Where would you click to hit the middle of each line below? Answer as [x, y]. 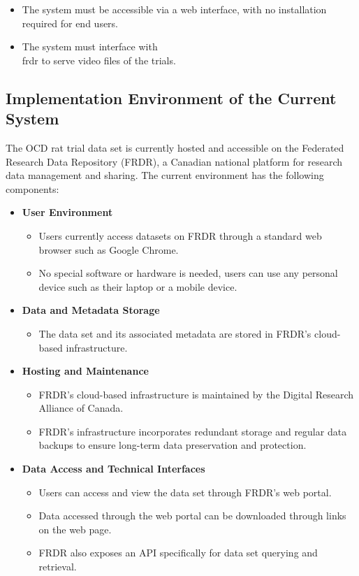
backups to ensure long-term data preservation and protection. [173, 445]
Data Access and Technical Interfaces [113, 469]
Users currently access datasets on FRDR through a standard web [180, 235]
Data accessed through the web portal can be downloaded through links [192, 516]
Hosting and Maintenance [85, 371]
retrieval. [58, 567]
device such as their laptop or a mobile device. [138, 286]
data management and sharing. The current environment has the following [165, 175]
